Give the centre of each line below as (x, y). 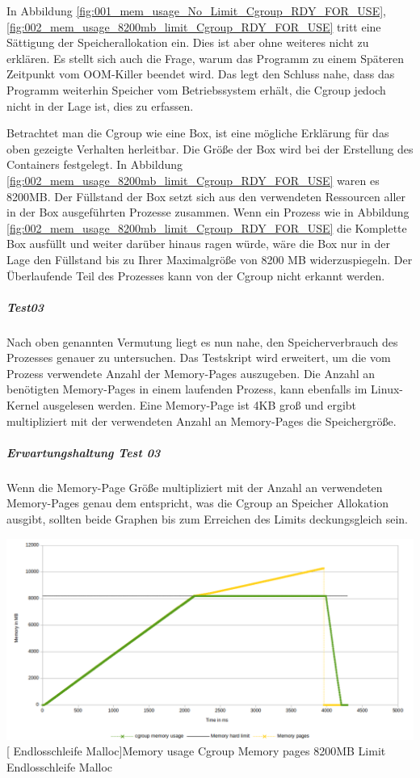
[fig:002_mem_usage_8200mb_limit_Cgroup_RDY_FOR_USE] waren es (193, 180)
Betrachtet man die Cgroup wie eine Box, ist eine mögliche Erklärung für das (198, 133)
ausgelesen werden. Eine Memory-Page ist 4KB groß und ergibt (200, 405)
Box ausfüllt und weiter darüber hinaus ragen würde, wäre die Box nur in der (198, 244)
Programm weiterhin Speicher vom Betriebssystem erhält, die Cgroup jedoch (196, 89)
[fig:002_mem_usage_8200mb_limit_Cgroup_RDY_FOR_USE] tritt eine (194, 26)
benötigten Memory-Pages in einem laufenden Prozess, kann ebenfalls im (187, 389)
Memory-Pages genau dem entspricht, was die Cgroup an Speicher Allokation (198, 503)
